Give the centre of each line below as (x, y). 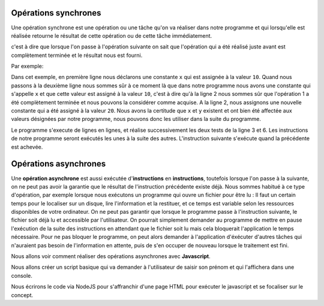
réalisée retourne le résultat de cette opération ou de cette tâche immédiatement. (112, 35)
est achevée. (27, 147)
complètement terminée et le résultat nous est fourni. (77, 55)
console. (22, 275)
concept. (22, 295)
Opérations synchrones (56, 13)
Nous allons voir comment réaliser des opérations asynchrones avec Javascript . (111, 256)
